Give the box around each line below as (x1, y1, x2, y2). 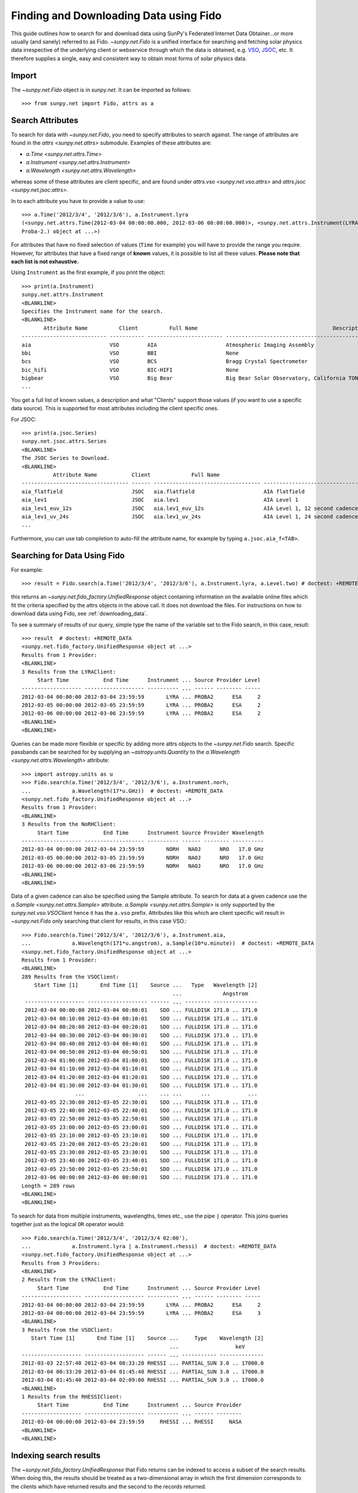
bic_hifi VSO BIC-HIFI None (21, 366, 239, 373)
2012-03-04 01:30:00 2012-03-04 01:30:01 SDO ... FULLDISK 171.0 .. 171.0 (24, 1082, 258, 1089)
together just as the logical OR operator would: (11, 1221, 125, 1228)
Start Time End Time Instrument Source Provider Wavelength (37, 829, 264, 836)
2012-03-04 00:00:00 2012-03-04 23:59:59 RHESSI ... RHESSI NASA (21, 1418, 242, 1426)
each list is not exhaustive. (11, 258, 79, 265)
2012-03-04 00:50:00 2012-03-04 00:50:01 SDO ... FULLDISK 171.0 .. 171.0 (24, 1049, 258, 1055)
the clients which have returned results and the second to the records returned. (11, 1483, 206, 1490)
